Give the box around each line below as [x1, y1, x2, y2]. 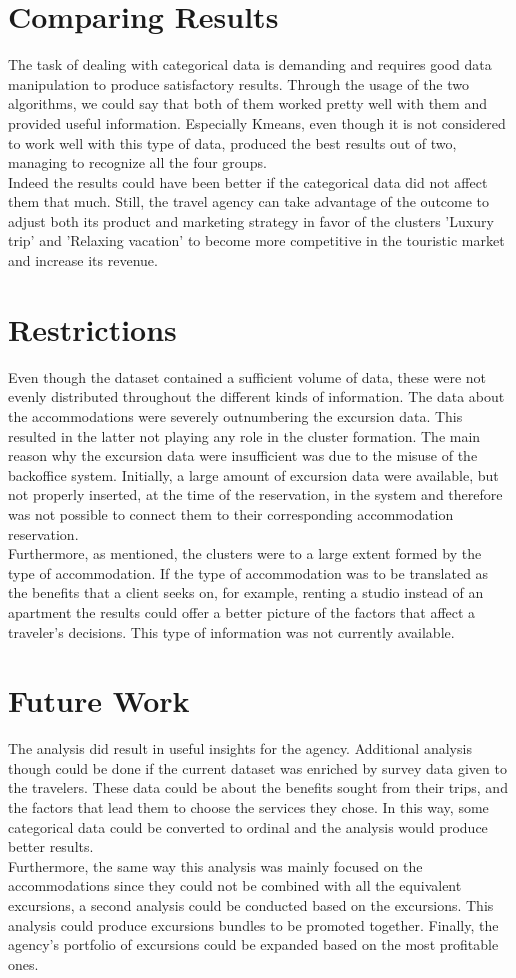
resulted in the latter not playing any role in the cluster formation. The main [8, 425, 481, 446]
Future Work [8, 680, 190, 721]
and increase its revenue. [8, 250, 158, 271]
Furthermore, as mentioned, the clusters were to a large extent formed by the [8, 543, 482, 564]
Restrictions [8, 308, 177, 349]
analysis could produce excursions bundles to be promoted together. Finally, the [8, 914, 499, 935]
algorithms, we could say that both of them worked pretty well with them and [8, 93, 487, 114]
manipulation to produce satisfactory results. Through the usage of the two [8, 73, 470, 94]
